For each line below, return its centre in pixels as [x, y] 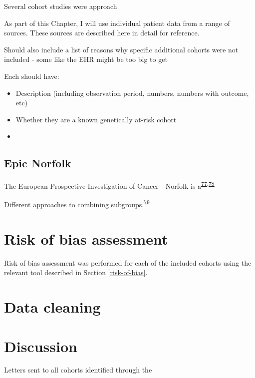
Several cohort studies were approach [61, 6]
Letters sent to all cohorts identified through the [78, 370]
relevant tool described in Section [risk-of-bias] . [76, 272]
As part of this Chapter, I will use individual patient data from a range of [117, 23]
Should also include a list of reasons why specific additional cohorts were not [121, 49]
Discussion [41, 346]
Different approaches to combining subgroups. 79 [77, 204]
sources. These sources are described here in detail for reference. [102, 33]
